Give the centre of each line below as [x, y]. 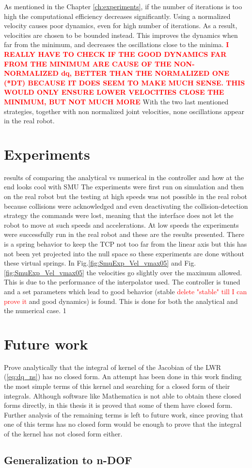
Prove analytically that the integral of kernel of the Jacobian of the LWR [113, 367]
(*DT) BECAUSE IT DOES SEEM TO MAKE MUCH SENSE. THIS [125, 82]
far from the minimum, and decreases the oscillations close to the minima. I [117, 44]
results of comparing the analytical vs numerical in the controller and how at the [124, 177]
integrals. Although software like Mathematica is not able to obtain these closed [123, 395]
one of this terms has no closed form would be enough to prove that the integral [123, 424]
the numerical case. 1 [35, 310]
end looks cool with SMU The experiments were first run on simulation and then [124, 187]
